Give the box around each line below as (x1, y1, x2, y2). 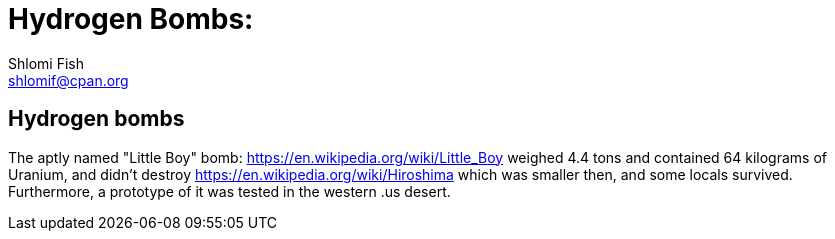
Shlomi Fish (8, 54, 84, 72)
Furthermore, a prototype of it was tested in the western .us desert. (8, 182, 451, 200)
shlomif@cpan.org (8, 71, 129, 89)
